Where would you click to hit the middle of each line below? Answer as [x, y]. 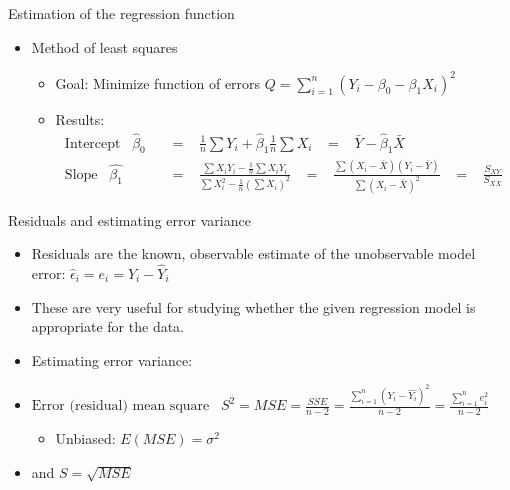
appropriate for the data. [108, 326]
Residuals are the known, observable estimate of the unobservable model [253, 253]
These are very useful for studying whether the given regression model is [253, 306]
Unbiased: [85, 438]
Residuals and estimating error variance [129, 219]
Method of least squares [104, 46]
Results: [80, 118]
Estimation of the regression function [121, 13]
